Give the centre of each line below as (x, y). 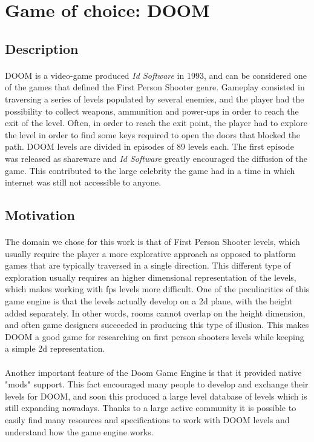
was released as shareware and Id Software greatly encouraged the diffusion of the (156, 158)
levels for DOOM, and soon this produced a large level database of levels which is (156, 396)
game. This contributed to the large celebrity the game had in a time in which (150, 170)
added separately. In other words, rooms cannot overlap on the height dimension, (155, 313)
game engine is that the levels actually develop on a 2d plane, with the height (149, 301)
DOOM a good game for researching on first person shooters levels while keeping (155, 336)
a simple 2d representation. (55, 348)
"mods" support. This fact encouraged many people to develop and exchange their (157, 384)
